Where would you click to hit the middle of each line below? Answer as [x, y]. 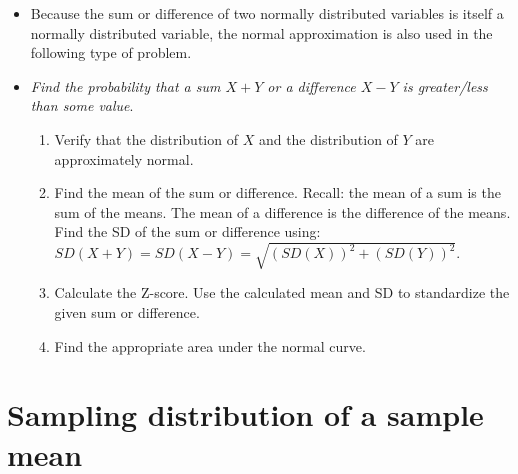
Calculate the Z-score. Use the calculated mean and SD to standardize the [282, 292]
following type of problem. [111, 52]
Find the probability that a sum [125, 85]
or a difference [311, 85]
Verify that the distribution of [146, 138]
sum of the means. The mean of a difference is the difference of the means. [282, 211]
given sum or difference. [127, 312]
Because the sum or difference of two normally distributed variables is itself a [267, 13]
